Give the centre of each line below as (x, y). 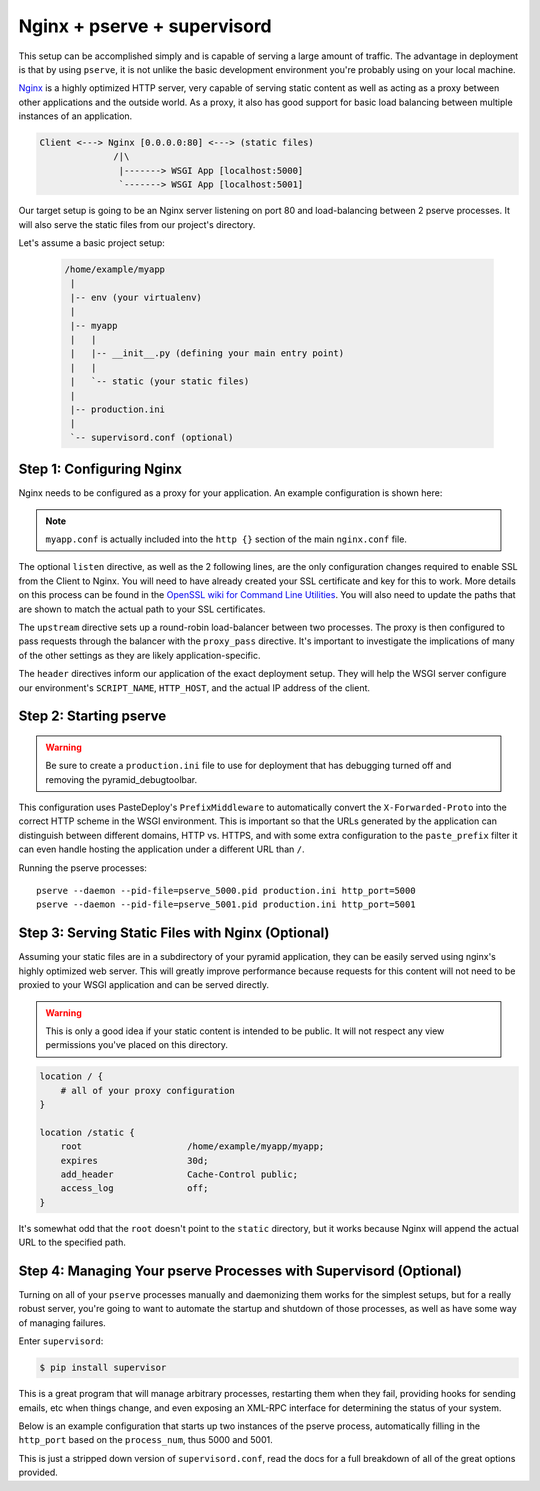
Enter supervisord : (61, 1341)
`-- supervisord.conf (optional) (152, 437)
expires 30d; (134, 1160)
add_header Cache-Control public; (179, 1174)
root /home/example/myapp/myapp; (192, 1146)
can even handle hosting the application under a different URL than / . (161, 849)
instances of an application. (75, 116)
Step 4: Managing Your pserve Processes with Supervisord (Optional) (240, 1270)
